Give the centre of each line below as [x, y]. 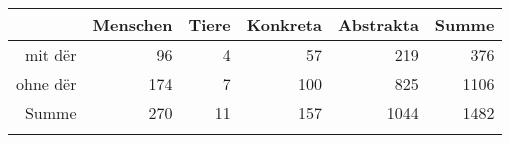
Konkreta [284, 24]
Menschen [132, 24]
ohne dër [46, 83]
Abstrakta [378, 24]
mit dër [50, 54]
